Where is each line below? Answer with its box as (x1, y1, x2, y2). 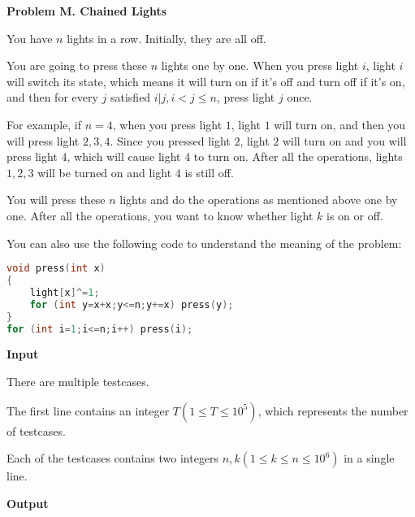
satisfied (110, 89, 151, 106)
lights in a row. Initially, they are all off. (67, 29, 266, 46)
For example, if (6, 115, 82, 133)
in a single (344, 450, 395, 467)
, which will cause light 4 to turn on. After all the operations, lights (67, 148, 403, 165)
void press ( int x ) (6, 263, 106, 275)
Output (6, 494, 49, 511)
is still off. (184, 163, 234, 180)
